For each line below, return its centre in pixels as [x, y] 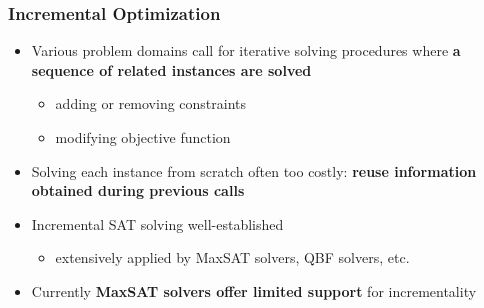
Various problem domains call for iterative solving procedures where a [246, 50]
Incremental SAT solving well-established [157, 223]
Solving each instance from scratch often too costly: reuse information [254, 170]
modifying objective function [143, 137]
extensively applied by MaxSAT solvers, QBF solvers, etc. [232, 257]
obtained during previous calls [138, 190]
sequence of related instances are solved [171, 69]
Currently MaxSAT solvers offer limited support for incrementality [254, 290]
